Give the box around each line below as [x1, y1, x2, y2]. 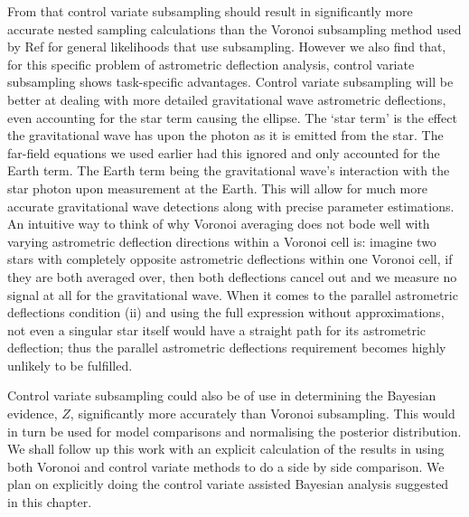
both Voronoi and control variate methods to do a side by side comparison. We [7, 456, 445, 475]
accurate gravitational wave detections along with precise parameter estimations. [7, 196, 455, 215]
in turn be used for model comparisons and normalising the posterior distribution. [7, 421, 462, 440]
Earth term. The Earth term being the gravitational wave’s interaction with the [7, 161, 450, 180]
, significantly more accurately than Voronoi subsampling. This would [70, 404, 455, 423]
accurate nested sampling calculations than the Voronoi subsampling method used [7, 19, 462, 38]
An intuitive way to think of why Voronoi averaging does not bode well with [7, 214, 430, 233]
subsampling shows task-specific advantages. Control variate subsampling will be [7, 72, 454, 91]
